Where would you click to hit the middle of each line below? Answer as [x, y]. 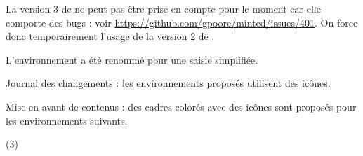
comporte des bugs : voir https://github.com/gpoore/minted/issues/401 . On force [182, 22]
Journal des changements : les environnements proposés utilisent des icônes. [168, 83]
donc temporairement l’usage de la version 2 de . [110, 36]
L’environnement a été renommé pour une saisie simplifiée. [132, 59]
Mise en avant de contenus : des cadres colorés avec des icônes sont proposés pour [181, 106]
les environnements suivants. [67, 120]
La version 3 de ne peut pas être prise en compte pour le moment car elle [163, 8]
